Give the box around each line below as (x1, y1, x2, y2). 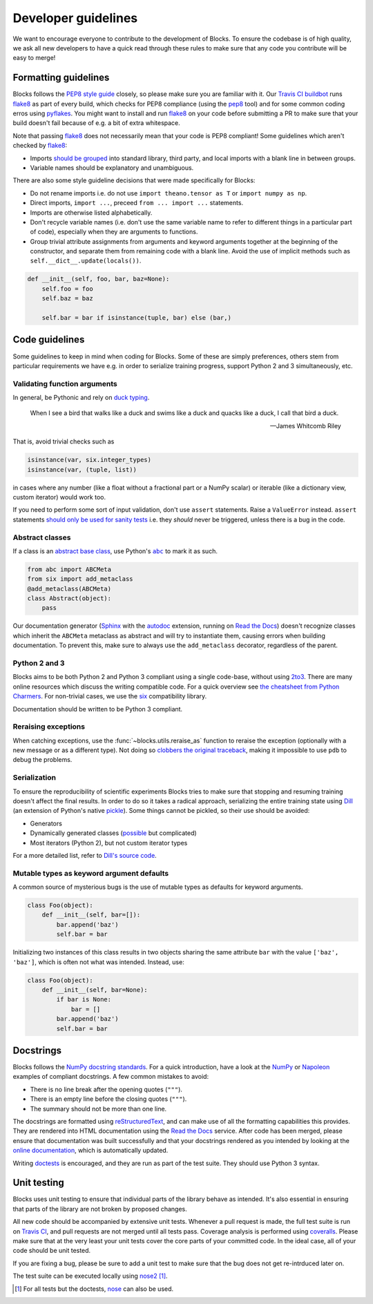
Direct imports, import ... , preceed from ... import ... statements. (30, 199, 244, 207)
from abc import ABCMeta (27, 565, 112, 573)
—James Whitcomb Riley (269, 421, 341, 430)
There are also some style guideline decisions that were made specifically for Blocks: (12, 176, 256, 184)
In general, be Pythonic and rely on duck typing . (12, 394, 150, 402)
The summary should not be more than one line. (30, 1104, 167, 1113)
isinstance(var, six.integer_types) (27, 456, 152, 464)
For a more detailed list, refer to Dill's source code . (12, 851, 157, 859)
